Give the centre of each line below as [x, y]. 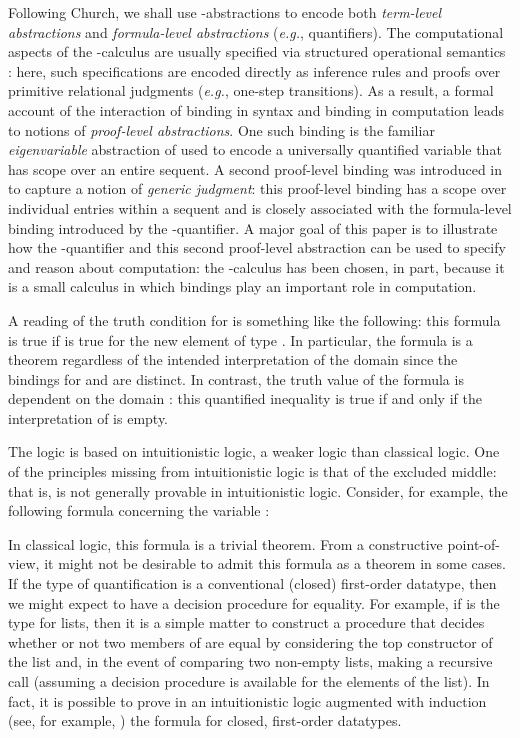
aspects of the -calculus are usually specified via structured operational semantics [257, 51]
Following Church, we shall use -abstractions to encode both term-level [225, 12]
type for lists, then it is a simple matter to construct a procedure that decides [246, 622]
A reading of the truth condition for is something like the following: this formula [254, 319]
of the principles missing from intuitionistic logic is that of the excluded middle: [252, 471]
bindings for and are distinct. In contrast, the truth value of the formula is [236, 378]
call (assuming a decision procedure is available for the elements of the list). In [249, 681]
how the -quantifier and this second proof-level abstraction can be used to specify [257, 247]
